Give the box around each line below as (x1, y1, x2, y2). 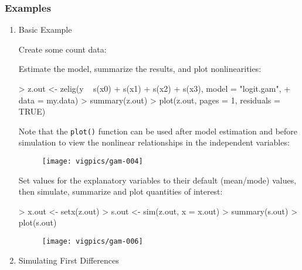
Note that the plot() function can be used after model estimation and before (18, 124, 298, 137)
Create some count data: (18, 43, 107, 55)
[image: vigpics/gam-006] (42, 237, 143, 246)
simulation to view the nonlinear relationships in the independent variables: (18, 136, 290, 148)
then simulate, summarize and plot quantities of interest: (18, 185, 223, 198)
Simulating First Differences (18, 254, 119, 266)
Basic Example (18, 23, 72, 36)
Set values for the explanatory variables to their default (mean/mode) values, (18, 174, 297, 186)
